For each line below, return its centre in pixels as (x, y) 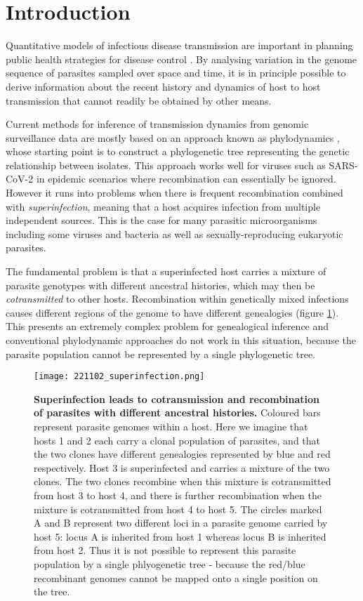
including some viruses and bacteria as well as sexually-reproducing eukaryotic (174, 233)
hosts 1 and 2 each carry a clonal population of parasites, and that (177, 440)
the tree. (52, 592)
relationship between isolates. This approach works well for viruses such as (166, 165)
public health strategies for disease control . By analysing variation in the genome (181, 59)
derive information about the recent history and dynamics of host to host (163, 86)
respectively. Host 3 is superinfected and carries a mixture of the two (182, 467)
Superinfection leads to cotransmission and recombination (177, 398)
